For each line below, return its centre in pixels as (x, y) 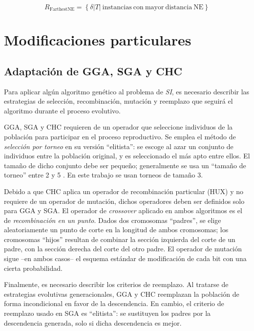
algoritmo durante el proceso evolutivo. (62, 110)
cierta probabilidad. (33, 268)
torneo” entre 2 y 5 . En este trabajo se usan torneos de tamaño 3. (104, 175)
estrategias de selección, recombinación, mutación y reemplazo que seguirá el (118, 101)
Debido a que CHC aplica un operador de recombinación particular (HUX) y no (124, 191)
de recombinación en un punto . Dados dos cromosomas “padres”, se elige (113, 220)
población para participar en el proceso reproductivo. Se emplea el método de (120, 136)
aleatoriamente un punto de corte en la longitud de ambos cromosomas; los (116, 230)
